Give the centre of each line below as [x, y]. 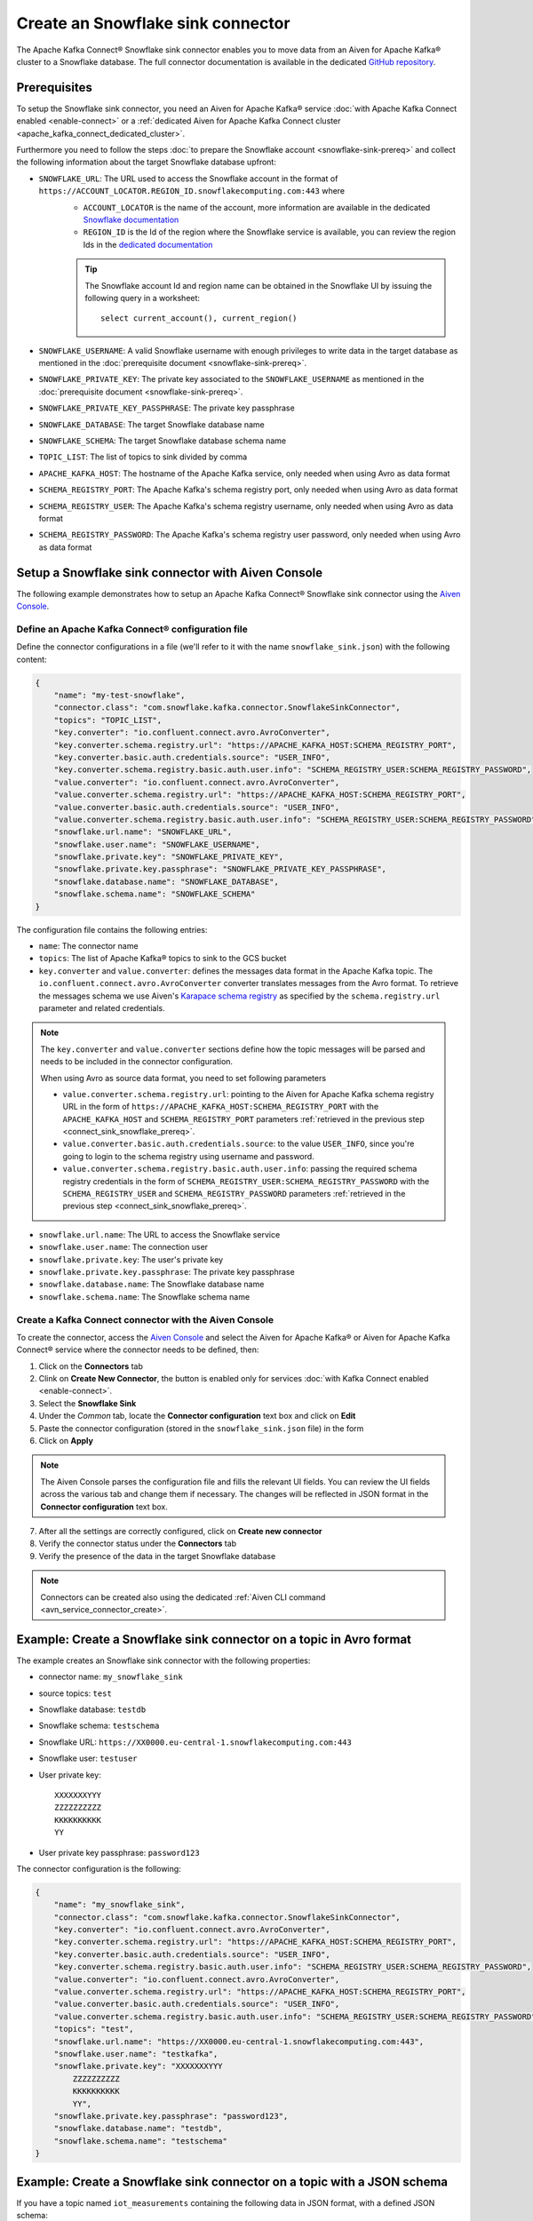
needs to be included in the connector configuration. [137, 1062]
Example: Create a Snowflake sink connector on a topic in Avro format [214, 1639]
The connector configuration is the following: [99, 1868]
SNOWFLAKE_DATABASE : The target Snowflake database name [152, 424]
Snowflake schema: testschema [99, 1726]
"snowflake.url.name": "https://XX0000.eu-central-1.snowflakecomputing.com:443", [239, 2042]
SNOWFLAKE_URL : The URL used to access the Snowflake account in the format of [188, 179]
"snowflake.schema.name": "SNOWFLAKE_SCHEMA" [155, 894]
